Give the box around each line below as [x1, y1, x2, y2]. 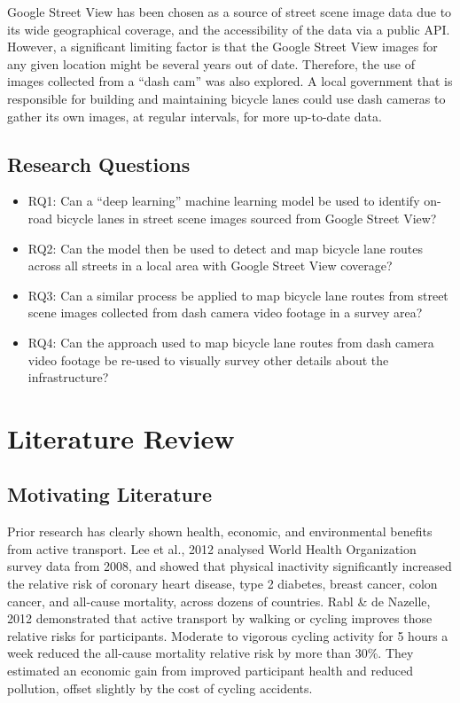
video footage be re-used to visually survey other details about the [27, 350, 389, 369]
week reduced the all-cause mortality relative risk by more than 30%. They [7, 644, 414, 662]
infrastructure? [27, 368, 109, 387]
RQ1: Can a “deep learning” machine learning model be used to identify [27, 191, 420, 210]
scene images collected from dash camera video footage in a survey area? [27, 303, 423, 322]
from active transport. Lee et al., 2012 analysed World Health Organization [7, 539, 417, 558]
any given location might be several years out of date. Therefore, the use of [7, 54, 416, 73]
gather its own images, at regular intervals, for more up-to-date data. [7, 106, 382, 125]
